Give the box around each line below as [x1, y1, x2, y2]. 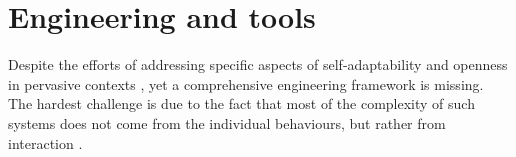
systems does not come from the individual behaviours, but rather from [8, 112, 446, 133]
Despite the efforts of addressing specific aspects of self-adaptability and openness [8, 54, 508, 75]
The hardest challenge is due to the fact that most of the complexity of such [8, 93, 475, 114]
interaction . [8, 132, 83, 153]
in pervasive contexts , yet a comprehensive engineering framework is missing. [8, 73, 484, 94]
